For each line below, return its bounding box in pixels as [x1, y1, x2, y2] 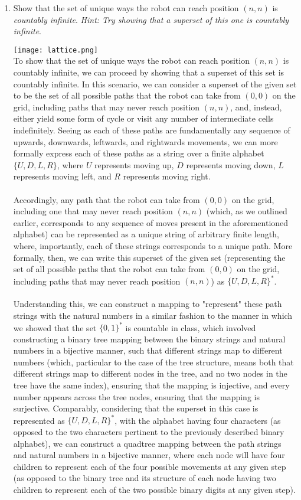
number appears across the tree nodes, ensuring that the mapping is [13, 390, 260, 403]
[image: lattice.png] [13, 45, 98, 54]
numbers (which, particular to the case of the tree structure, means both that [13, 355, 294, 368]
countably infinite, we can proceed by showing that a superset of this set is [13, 66, 284, 79]
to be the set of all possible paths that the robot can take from [13, 89, 241, 102]
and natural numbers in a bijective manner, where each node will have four [13, 449, 285, 461]
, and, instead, [230, 100, 282, 113]
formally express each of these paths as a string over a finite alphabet [13, 147, 264, 159]
